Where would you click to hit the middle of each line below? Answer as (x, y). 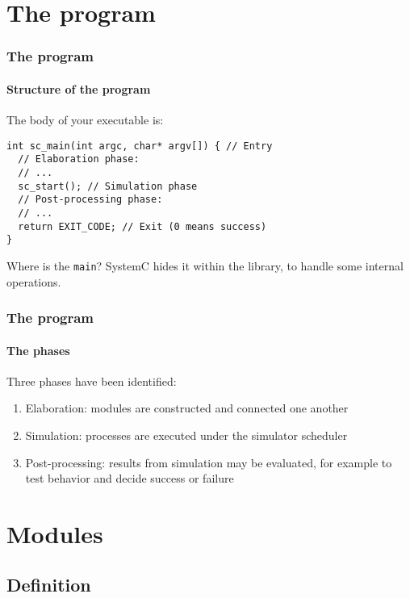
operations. (34, 281)
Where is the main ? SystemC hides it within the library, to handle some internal (205, 265)
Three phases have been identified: (92, 381)
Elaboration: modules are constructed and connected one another (187, 408)
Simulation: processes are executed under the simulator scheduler (186, 435)
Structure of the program (79, 88)
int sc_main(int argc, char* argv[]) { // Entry (140, 146)
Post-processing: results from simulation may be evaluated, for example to (209, 462)
